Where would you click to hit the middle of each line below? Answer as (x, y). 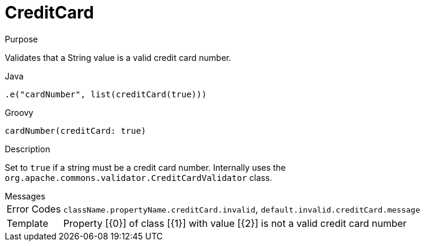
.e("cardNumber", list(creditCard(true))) (106, 94)
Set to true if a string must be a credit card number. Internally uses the (145, 167)
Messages (25, 196)
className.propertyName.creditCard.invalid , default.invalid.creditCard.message (242, 209)
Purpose (22, 39)
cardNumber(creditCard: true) (76, 130)
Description (28, 149)
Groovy (19, 112)
